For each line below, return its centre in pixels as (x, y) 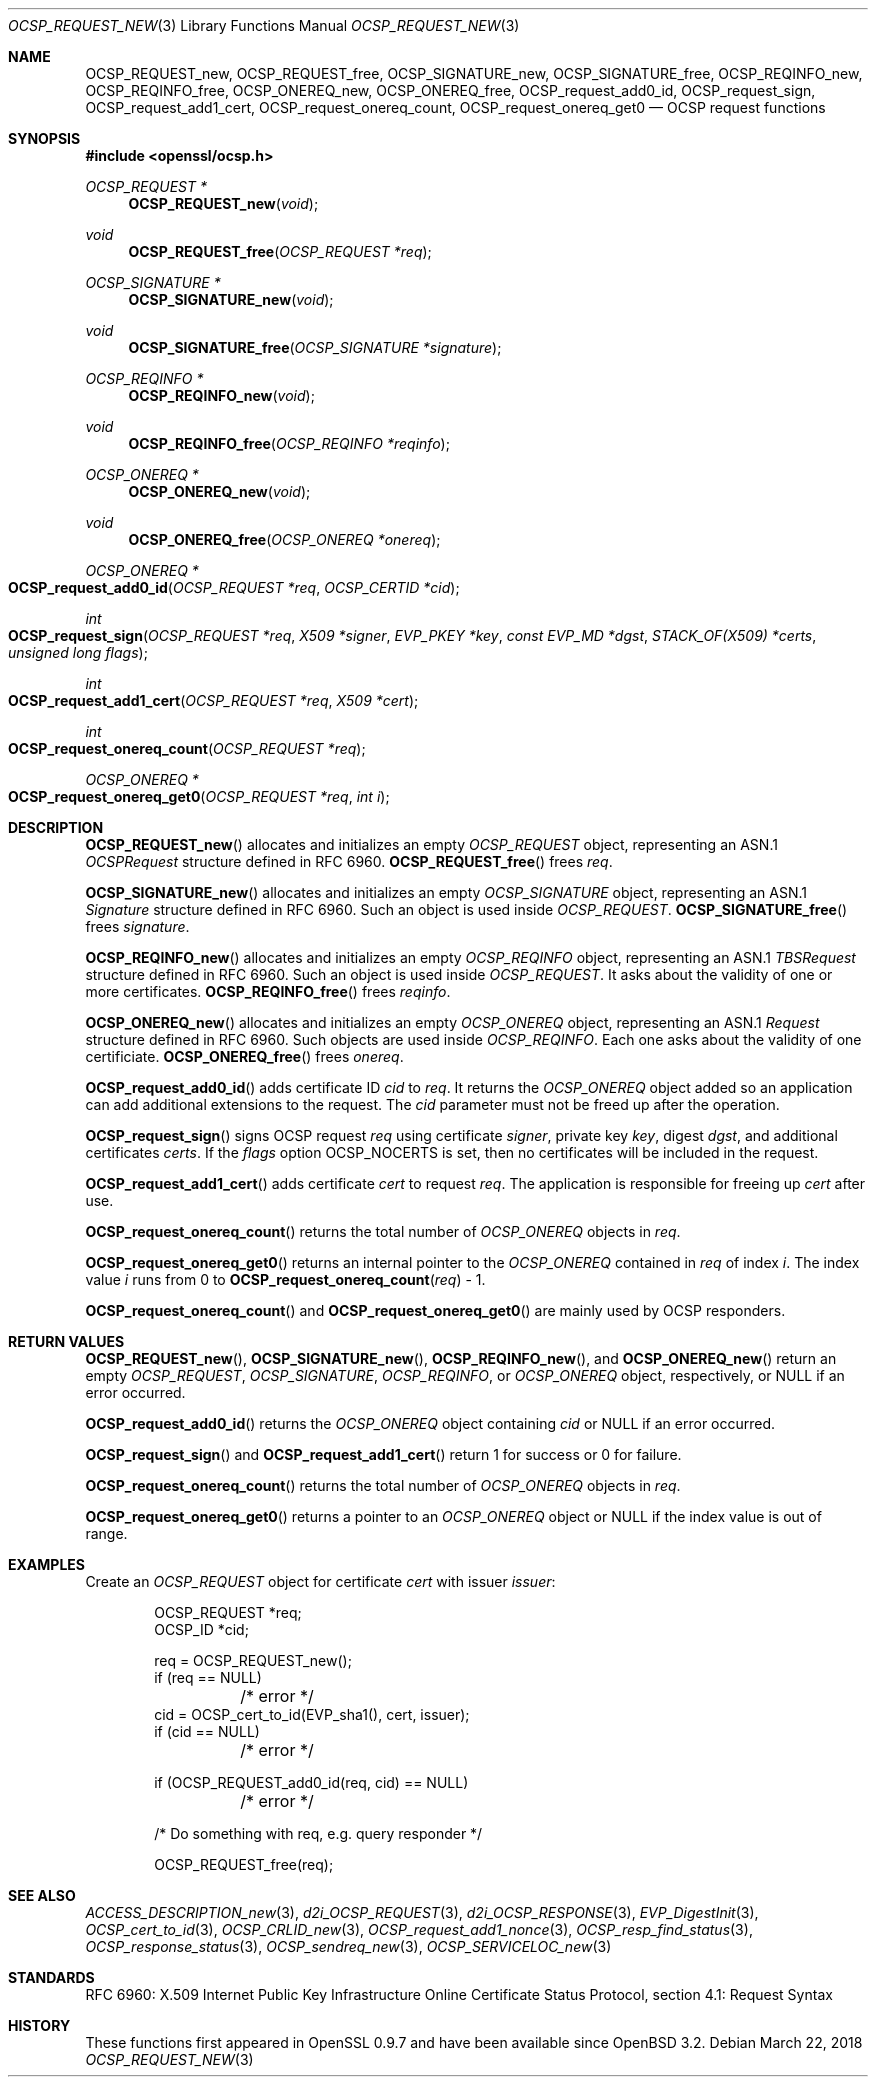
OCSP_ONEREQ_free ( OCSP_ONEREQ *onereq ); (284, 539)
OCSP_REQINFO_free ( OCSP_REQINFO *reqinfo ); (289, 443)
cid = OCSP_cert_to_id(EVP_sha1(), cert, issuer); (312, 1714)
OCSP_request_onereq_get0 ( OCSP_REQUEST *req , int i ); (199, 796)
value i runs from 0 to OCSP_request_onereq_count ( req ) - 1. (285, 1279)
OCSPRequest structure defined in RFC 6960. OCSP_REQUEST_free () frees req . (349, 861)
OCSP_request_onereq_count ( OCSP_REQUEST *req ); (187, 748)
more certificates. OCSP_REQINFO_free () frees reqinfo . (268, 991)
